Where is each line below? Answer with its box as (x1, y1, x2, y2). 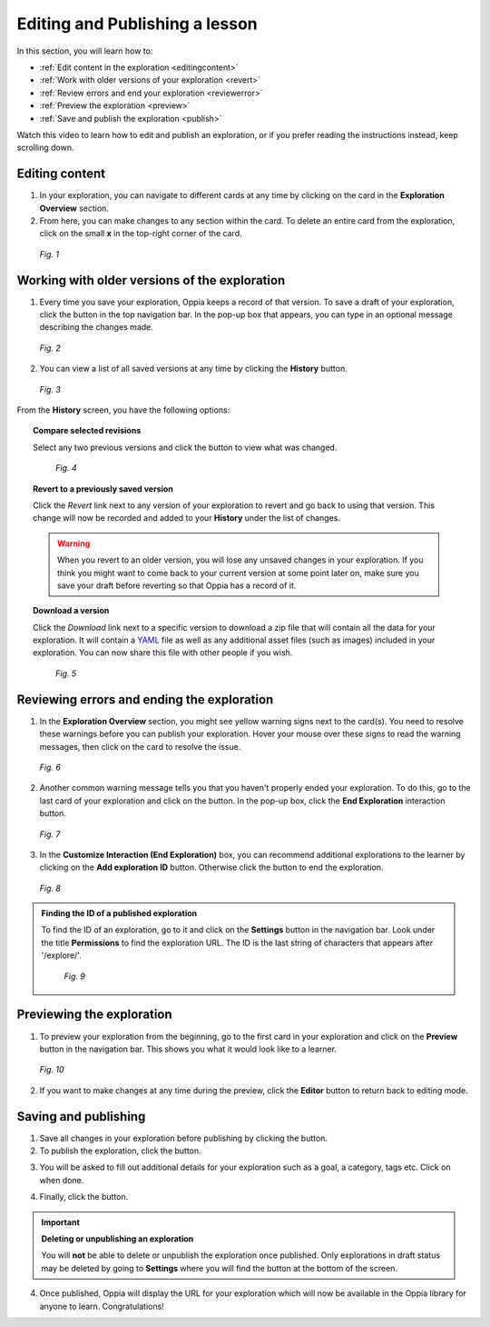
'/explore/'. (41, 950, 82, 961)
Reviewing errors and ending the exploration (16, 692, 274, 707)
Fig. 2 (39, 342, 61, 354)
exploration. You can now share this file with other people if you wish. (33, 647, 293, 658)
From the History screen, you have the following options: (16, 404, 230, 415)
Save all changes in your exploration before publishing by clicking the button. (39, 1132, 328, 1143)
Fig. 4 (55, 463, 77, 474)
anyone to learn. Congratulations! (39, 1301, 165, 1312)
